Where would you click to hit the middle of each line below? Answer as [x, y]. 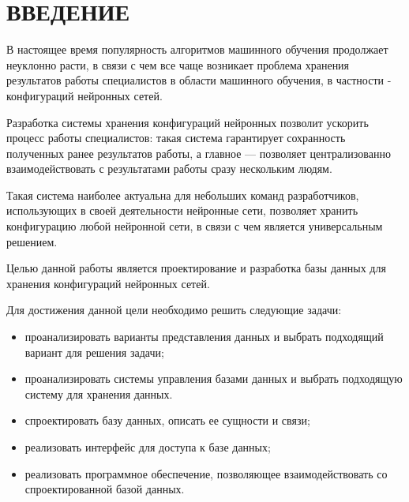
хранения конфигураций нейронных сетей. [108, 283]
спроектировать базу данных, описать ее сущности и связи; [167, 420]
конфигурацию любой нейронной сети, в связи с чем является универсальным [195, 226]
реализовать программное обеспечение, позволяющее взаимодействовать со [206, 473]
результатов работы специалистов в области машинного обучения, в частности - [199, 80]
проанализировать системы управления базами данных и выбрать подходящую [214, 378]
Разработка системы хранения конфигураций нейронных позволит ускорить [188, 122]
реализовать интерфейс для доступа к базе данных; [148, 447]
